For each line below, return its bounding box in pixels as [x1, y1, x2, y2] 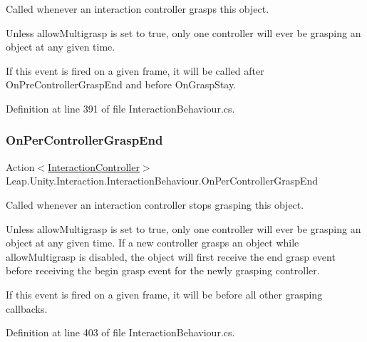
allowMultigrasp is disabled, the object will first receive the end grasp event [6, 249, 336, 264]
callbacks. [6, 301, 48, 316]
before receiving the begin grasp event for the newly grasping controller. [6, 263, 320, 278]
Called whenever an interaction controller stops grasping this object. [6, 197, 304, 212]
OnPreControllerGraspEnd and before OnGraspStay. [6, 77, 237, 92]
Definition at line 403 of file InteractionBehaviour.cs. [6, 325, 235, 340]
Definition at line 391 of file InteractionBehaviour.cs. [6, 100, 235, 115]
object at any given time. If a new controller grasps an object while [6, 235, 299, 250]
